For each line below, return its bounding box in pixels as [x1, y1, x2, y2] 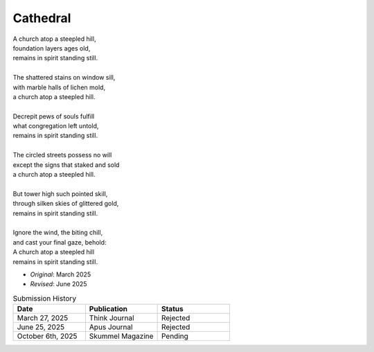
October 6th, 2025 [17, 331, 78, 341]
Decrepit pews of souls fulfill [12, 112, 95, 121]
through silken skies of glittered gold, [12, 200, 119, 208]
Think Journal [89, 313, 134, 323]
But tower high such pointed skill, [12, 189, 108, 197]
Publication [89, 304, 128, 314]
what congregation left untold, [12, 122, 99, 130]
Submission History [12, 293, 76, 303]
